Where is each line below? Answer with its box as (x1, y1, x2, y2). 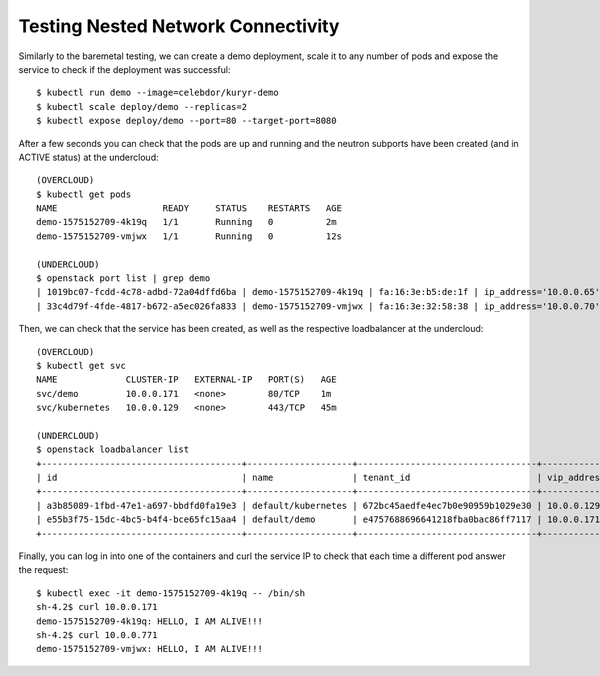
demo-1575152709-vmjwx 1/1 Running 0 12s (36, 230, 342, 242)
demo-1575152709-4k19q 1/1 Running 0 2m (36, 216, 337, 228)
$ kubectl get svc (36, 360, 127, 371)
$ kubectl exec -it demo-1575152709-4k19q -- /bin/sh (36, 587, 305, 599)
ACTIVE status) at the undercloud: (18, 151, 159, 163)
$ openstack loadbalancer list (36, 444, 190, 455)
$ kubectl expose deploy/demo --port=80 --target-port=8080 (36, 115, 337, 127)
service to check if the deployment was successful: (18, 63, 231, 75)
